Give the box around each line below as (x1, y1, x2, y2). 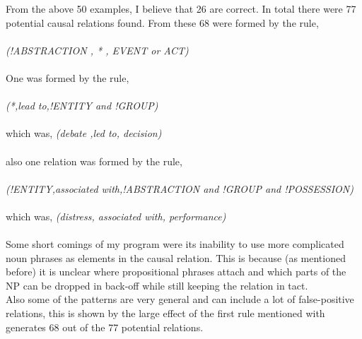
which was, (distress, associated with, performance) (6, 208, 226, 223)
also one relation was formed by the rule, (6, 153, 182, 168)
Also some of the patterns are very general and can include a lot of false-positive (6, 292, 354, 307)
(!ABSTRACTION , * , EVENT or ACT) (6, 42, 189, 57)
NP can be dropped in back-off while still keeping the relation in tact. (6, 278, 308, 292)
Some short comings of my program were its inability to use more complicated (6, 237, 344, 251)
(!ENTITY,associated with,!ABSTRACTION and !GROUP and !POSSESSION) (6, 181, 354, 196)
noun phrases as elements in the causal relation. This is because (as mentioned (6, 250, 346, 265)
